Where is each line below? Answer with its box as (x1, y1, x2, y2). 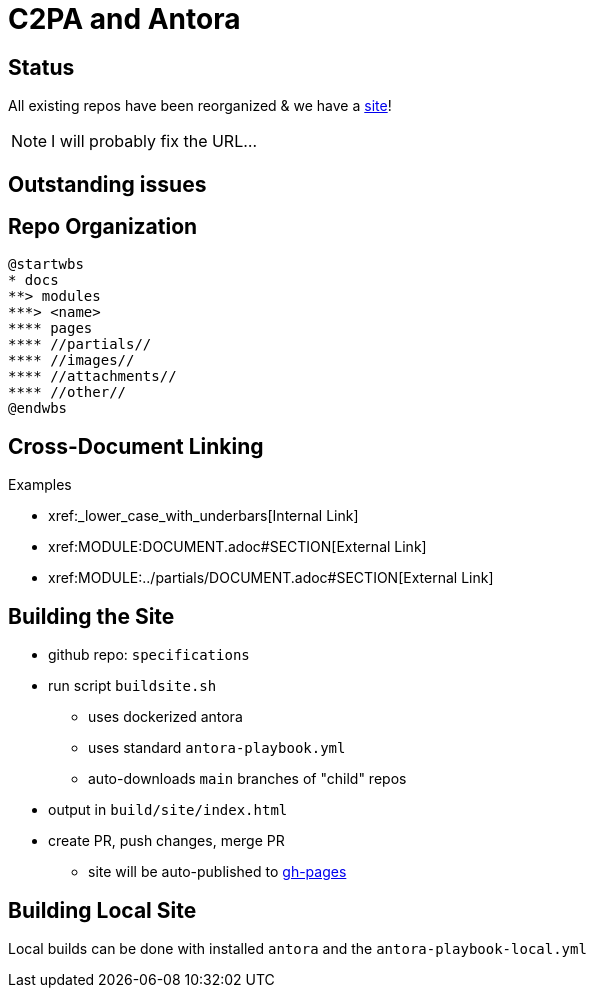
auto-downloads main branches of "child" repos (88, 770, 407, 788)
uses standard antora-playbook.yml (88, 739, 346, 757)
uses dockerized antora (88, 708, 243, 726)
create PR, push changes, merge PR (48, 832, 285, 850)
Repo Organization (8, 214, 198, 240)
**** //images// (8, 352, 135, 369)
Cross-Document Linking (8, 433, 264, 459)
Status (8, 54, 75, 80)
